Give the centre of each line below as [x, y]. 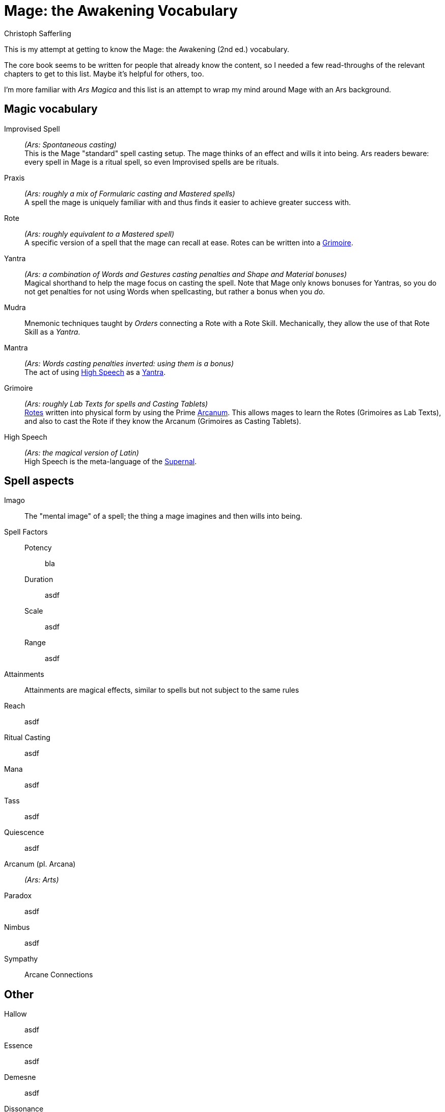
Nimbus [17, 927]
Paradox [18, 896]
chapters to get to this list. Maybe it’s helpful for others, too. [104, 73]
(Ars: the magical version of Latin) [82, 452]
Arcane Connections [59, 975]
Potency [38, 548]
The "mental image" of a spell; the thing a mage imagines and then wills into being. [163, 516]
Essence [18, 1046]
